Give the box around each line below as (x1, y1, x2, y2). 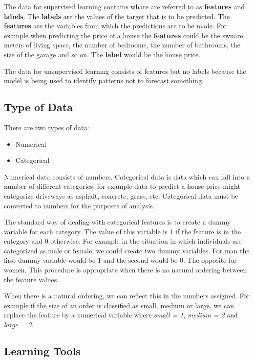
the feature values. (4, 274, 59, 284)
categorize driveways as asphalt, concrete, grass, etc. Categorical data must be (4, 190, 238, 201)
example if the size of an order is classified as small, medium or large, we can (4, 300, 234, 310)
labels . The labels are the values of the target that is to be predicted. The (4, 11, 230, 21)
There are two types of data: (4, 122, 89, 132)
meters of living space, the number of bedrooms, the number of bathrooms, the (4, 40, 240, 50)
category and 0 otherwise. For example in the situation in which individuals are (4, 236, 242, 246)
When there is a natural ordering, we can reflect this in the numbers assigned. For (4, 291, 250, 301)
